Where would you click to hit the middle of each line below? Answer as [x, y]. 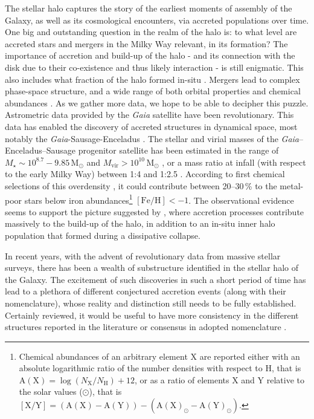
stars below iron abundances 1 [78, 199]
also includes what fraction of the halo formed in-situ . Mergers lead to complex [152, 79]
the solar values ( [51, 391]
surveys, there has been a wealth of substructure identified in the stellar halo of [152, 268]
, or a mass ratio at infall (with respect [234, 162]
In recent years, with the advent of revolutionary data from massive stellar [143, 255]
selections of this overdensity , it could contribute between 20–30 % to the [141, 185]
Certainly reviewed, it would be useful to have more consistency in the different [152, 315]
